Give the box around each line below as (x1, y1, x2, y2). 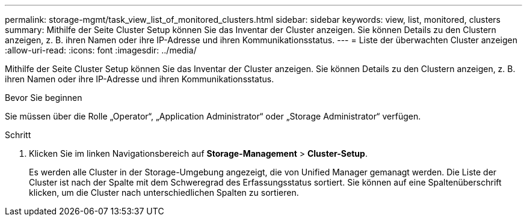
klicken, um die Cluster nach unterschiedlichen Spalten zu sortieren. (29, 187, 299, 198)
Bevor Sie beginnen (5, 92, 82, 103)
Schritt (5, 130, 31, 140)
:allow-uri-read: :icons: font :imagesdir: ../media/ (5, 45, 197, 55)
